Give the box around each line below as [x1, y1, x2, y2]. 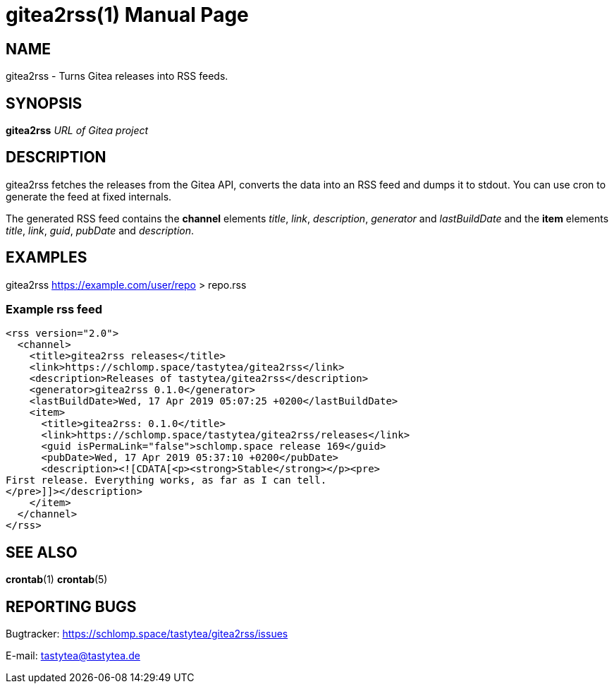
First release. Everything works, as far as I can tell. [6, 474, 327, 486]
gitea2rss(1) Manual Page [6, 3, 249, 27]
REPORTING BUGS [6, 597, 137, 616]
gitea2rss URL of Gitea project [6, 124, 149, 137]
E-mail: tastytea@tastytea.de [6, 649, 140, 662]
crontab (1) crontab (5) [6, 573, 108, 586]
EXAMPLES [6, 248, 87, 267]
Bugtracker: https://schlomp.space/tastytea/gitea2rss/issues [6, 628, 288, 640]
